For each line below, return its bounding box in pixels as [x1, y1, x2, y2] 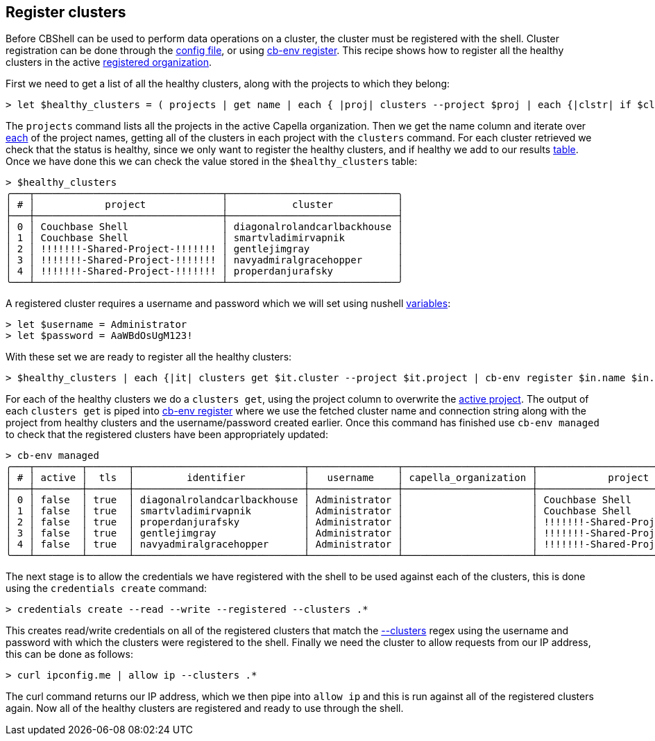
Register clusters [6, 3, 126, 21]
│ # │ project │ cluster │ [6, 199, 404, 211]
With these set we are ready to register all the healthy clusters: [6, 351, 292, 363]
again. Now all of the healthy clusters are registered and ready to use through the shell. [6, 702, 404, 715]
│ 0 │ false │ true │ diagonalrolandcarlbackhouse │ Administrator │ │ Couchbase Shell [6, 494, 631, 506]
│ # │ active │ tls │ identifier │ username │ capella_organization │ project [6, 472, 649, 484]
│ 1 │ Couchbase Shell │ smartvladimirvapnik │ [6, 232, 404, 244]
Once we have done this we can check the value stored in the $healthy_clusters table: [6, 155, 418, 168]
